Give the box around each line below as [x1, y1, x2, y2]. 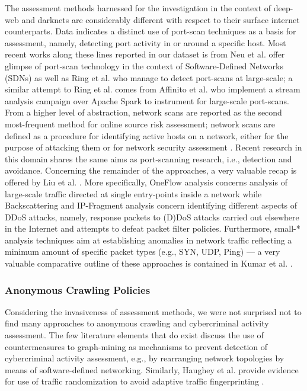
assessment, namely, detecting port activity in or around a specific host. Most [5, 36, 286, 49]
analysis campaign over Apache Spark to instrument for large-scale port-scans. [5, 94, 289, 107]
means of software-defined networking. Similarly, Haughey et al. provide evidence [5, 363, 299, 376]
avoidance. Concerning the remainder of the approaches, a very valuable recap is [5, 164, 297, 177]
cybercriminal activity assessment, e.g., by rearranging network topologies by [5, 352, 284, 364]
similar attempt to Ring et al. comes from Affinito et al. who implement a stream [5, 83, 300, 95]
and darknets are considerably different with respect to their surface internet [21, 13, 300, 25]
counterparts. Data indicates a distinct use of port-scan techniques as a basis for [5, 25, 296, 37]
